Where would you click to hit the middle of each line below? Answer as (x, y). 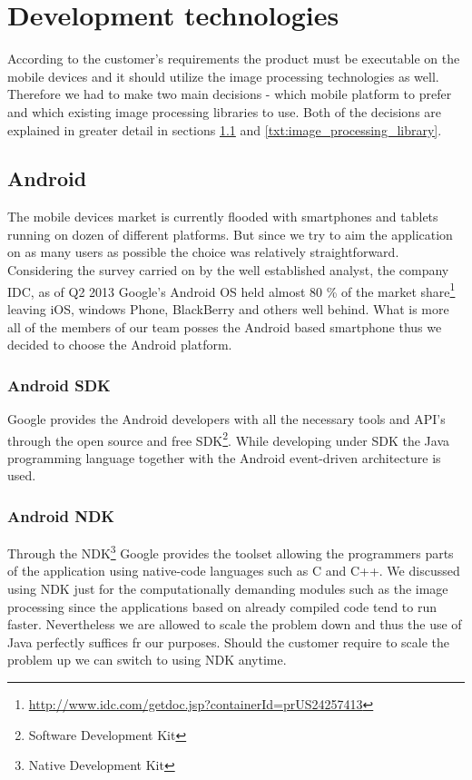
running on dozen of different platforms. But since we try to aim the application (230, 234)
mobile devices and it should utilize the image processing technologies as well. (223, 76)
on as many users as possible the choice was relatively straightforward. (203, 252)
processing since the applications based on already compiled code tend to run (222, 606)
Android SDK (59, 385)
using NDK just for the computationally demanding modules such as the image (228, 589)
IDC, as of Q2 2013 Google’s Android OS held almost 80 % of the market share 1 (231, 290)
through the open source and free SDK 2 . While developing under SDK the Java (228, 439)
